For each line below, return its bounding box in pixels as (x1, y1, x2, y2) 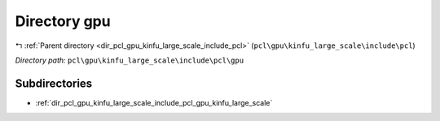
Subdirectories (15, 76, 93, 90)
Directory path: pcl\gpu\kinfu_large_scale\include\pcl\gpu (15, 55, 244, 65)
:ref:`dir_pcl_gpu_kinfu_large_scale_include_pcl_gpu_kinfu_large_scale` (35, 97, 273, 107)
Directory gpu (15, 12, 111, 30)
